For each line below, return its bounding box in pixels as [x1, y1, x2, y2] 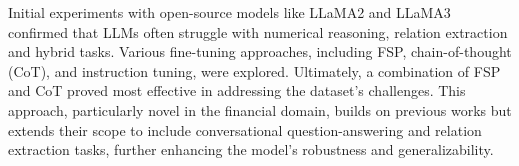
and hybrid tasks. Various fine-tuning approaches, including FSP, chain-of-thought [8, 41, 512, 62]
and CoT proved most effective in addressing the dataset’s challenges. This [8, 80, 466, 101]
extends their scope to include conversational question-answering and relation [8, 119, 482, 140]
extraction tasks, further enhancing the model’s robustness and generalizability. [8, 139, 494, 160]
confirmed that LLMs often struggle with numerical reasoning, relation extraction [8, 21, 508, 42]
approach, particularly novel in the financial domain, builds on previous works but [8, 99, 512, 120]
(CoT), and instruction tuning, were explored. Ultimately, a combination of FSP [8, 60, 501, 81]
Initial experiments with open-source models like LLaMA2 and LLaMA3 [8, 2, 451, 22]
